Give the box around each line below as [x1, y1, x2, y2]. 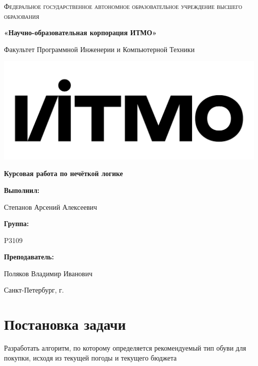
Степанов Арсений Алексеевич [4, 201, 97, 212]
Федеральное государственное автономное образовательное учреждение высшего [4, 1, 243, 11]
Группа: [4, 218, 29, 229]
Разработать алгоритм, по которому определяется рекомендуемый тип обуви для [4, 343, 246, 353]
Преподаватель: [4, 251, 54, 262]
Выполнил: [4, 184, 40, 195]
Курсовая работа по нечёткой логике [4, 168, 123, 179]
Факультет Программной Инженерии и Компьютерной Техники [4, 44, 195, 54]
